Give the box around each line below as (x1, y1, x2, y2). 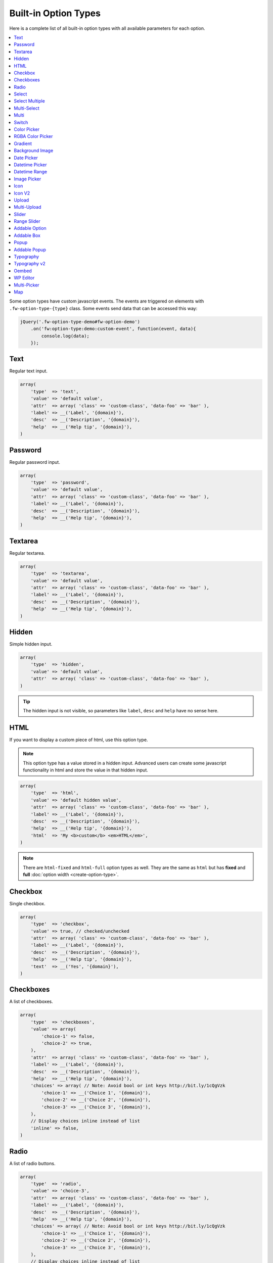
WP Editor (14, 275, 35, 281)
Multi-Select (14, 105, 40, 111)
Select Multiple (14, 98, 45, 104)
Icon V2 (14, 190, 30, 196)
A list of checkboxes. (9, 998, 53, 1005)
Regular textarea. (9, 550, 45, 556)
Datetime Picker (14, 162, 48, 168)
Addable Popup (14, 247, 47, 253)
